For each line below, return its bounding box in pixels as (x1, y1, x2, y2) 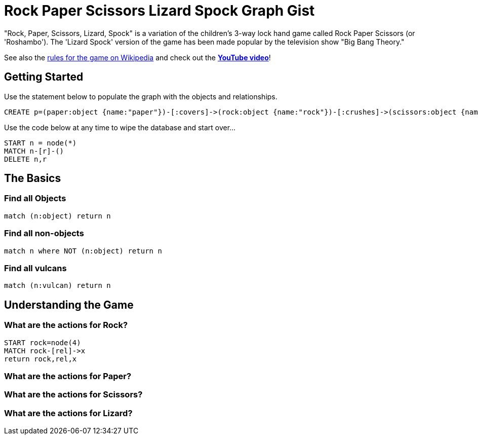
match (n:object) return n (4, 211, 111, 220)
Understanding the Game (4, 298, 134, 311)
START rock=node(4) (4, 338, 81, 347)
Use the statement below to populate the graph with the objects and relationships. (4, 92, 277, 101)
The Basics (4, 172, 61, 185)
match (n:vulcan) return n (4, 281, 111, 290)
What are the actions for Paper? (4, 371, 132, 381)
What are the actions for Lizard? (4, 408, 133, 418)
